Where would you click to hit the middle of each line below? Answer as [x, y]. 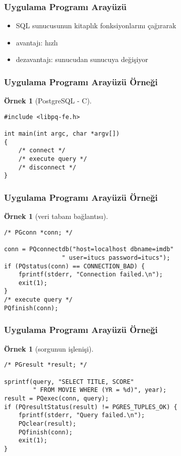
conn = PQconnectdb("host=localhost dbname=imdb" [89, 249]
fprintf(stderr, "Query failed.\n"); [82, 415]
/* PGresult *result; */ [46, 365]
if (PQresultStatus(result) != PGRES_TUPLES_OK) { [91, 407]
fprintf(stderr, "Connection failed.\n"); [91, 275]
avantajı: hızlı [37, 42]
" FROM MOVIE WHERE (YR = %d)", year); [100, 390]
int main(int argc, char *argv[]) [62, 134]
